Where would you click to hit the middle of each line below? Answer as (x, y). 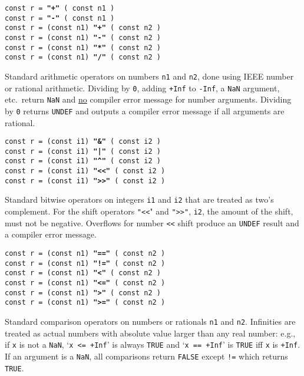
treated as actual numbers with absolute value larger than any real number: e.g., (150, 333)
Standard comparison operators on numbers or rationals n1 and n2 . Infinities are (150, 321)
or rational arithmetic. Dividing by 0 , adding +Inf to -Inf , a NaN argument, (142, 88)
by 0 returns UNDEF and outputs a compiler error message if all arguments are (145, 111)
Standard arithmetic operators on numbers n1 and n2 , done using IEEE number (149, 76)
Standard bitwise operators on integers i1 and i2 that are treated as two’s (139, 199)
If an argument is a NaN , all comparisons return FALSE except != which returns (146, 356)
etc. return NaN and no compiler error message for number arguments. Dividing (148, 99)
